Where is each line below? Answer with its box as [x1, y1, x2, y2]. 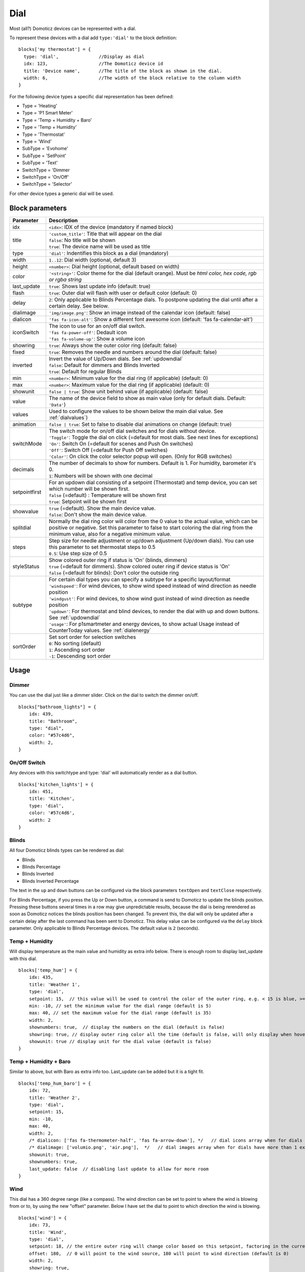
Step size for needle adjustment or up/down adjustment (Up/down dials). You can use [48, 537, 254, 544]
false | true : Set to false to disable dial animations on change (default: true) [48, 420, 232, 427]
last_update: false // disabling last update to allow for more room [28, 1166, 209, 1172]
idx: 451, [28, 789, 53, 795]
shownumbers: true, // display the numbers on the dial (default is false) [28, 1024, 225, 1030]
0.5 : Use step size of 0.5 [48, 550, 107, 557]
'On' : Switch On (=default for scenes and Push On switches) [48, 440, 193, 447]
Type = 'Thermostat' [22, 131, 66, 137]
